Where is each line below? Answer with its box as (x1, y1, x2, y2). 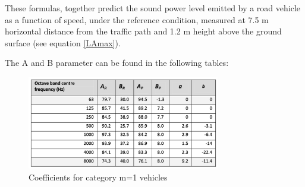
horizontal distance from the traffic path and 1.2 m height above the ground (5, 25, 282, 37)
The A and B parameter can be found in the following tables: (5, 56, 229, 69)
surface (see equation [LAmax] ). (5, 36, 121, 49)
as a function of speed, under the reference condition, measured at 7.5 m (5, 13, 269, 26)
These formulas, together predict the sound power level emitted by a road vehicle (5, 2, 300, 14)
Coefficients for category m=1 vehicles (29, 170, 168, 183)
